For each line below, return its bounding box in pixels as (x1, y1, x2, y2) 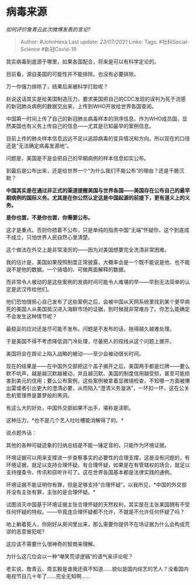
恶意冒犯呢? (16, 528, 45, 535)
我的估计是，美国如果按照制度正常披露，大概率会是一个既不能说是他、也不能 (6, 258, 190, 265)
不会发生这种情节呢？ (6, 313, 57, 320)
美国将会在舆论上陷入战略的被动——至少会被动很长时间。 (6, 350, 144, 357)
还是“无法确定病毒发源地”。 (6, 142, 72, 149)
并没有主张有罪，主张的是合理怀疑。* (6, 488, 96, 495)
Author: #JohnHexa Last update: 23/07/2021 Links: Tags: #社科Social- (20, 38, 190, 45)
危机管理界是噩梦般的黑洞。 (6, 392, 73, 399)
